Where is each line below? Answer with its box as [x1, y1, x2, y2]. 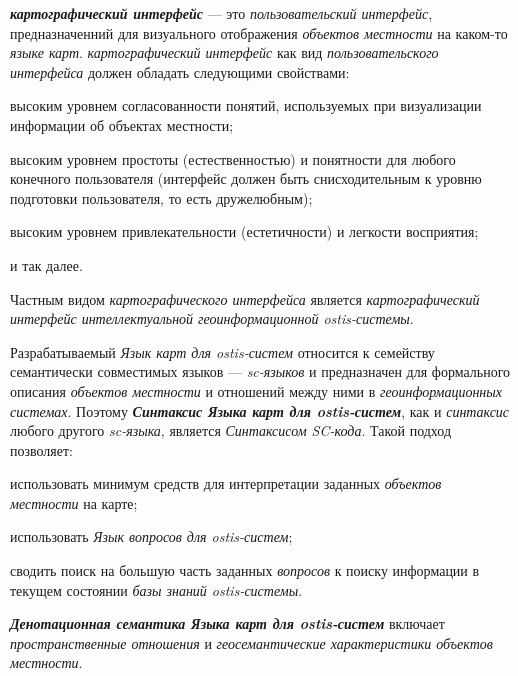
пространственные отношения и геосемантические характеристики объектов [10, 632, 493, 653]
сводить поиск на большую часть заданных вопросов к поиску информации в [10, 560, 480, 581]
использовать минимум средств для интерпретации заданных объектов [10, 473, 442, 494]
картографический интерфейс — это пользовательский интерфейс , [10, 3, 433, 23]
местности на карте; [10, 492, 138, 513]
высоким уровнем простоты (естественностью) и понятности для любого [10, 148, 456, 169]
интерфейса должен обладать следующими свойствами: [10, 61, 350, 82]
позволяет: [10, 439, 74, 460]
